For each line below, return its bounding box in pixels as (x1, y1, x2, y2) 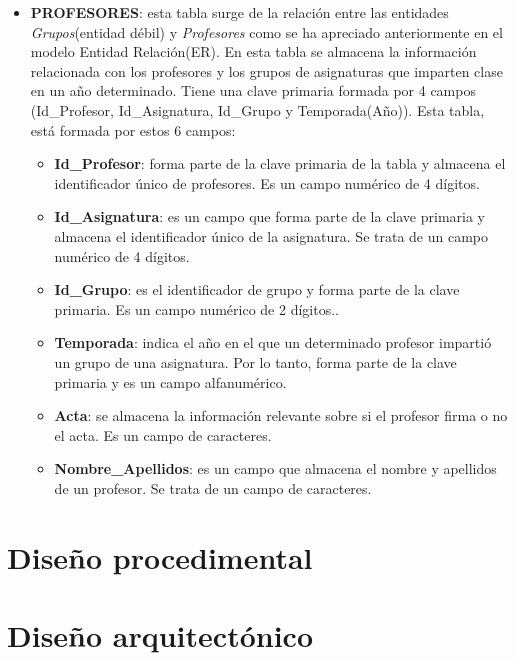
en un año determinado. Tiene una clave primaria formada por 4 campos (30, 80, 476, 101)
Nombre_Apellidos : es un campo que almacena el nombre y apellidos (54, 458, 497, 479)
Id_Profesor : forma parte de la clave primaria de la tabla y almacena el (54, 153, 506, 174)
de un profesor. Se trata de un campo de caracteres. (54, 477, 372, 498)
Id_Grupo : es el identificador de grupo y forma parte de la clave (54, 279, 460, 300)
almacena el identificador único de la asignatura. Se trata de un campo (54, 225, 489, 246)
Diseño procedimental (7, 536, 313, 577)
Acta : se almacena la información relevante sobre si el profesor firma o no (54, 405, 508, 426)
